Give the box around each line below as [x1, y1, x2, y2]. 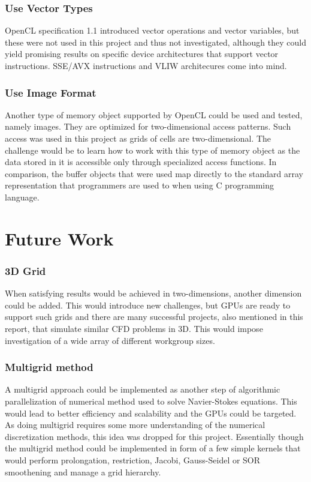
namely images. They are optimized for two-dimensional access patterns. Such [5, 120, 291, 133]
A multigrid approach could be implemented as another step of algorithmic [5, 383, 280, 396]
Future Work [5, 226, 114, 250]
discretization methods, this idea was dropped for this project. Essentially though [5, 430, 304, 442]
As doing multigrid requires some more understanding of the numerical [5, 418, 265, 431]
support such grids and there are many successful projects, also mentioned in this [5, 310, 303, 323]
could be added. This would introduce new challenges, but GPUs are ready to [5, 298, 291, 311]
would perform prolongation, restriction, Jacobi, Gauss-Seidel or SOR [5, 453, 261, 466]
